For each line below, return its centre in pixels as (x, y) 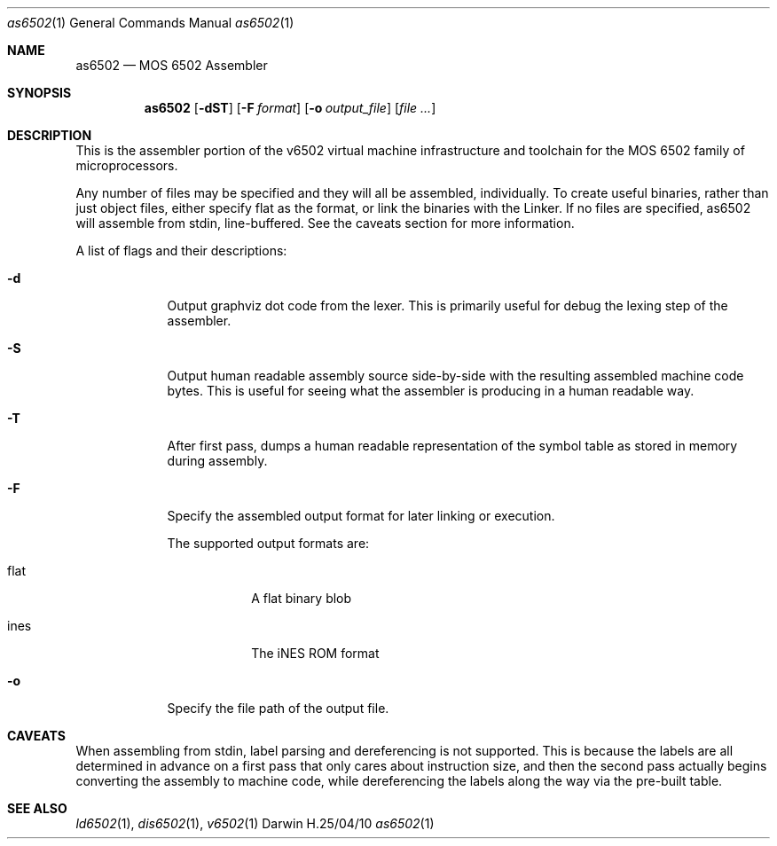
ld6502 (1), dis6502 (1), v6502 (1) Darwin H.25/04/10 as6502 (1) (255, 823)
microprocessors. (127, 165)
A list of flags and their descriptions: (181, 251)
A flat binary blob (302, 598)
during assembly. (217, 461)
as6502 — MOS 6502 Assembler (172, 65)
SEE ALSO (37, 808)
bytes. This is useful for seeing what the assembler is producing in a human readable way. (431, 391)
